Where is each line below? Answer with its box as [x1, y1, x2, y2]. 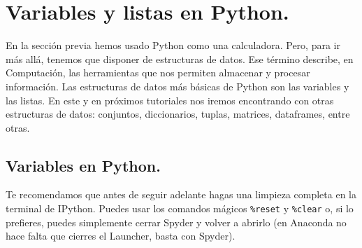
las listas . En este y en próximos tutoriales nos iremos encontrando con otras [6, 92, 334, 107]
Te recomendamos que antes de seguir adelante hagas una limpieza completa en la [6, 187, 356, 202]
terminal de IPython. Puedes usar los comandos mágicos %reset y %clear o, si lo [6, 201, 354, 216]
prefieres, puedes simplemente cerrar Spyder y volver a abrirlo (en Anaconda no [6, 214, 347, 229]
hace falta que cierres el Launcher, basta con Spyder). [6, 228, 236, 243]
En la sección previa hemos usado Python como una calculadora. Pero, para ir [6, 38, 340, 53]
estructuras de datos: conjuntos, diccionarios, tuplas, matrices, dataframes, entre [6, 106, 350, 121]
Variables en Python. [6, 154, 161, 176]
